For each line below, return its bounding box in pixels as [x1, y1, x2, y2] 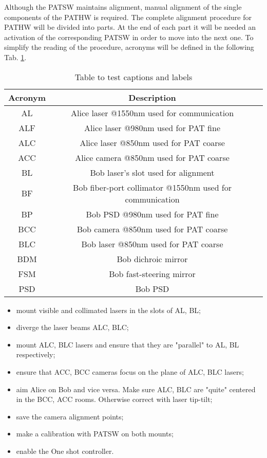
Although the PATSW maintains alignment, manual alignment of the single [4, 2, 242, 12]
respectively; [16, 349, 55, 360]
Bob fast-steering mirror [109, 267, 196, 280]
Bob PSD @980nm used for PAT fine [86, 208, 219, 220]
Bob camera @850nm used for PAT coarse [77, 223, 228, 235]
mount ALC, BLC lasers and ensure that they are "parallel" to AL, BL [16, 339, 239, 350]
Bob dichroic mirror [117, 252, 188, 265]
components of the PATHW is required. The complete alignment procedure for [4, 11, 252, 22]
